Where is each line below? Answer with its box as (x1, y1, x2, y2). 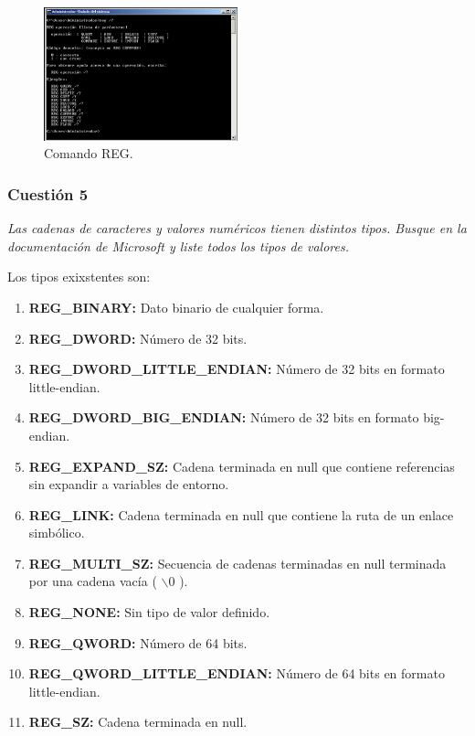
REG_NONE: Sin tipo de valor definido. (28, 603, 270, 622)
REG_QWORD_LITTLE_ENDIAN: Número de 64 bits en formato (28, 664, 445, 683)
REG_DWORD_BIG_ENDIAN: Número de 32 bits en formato (28, 408, 419, 427)
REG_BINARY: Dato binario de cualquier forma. (28, 297, 324, 316)
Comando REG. (44, 144, 133, 163)
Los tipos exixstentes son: (7, 267, 151, 286)
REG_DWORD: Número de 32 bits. (28, 328, 248, 347)
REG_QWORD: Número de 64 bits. (28, 633, 248, 652)
